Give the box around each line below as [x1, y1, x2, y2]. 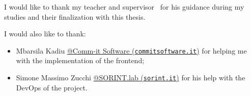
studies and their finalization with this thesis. [4, 11, 146, 22]
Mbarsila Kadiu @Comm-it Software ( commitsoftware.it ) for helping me [16, 45, 247, 56]
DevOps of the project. [16, 82, 88, 92]
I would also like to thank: [4, 28, 86, 39]
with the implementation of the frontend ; [16, 55, 145, 66]
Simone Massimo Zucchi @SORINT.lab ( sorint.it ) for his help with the [16, 72, 245, 83]
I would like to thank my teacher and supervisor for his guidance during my [4, 2, 244, 12]
